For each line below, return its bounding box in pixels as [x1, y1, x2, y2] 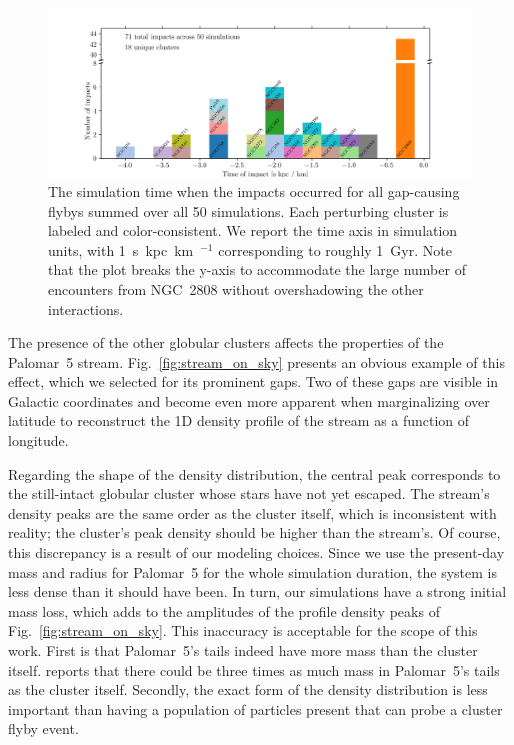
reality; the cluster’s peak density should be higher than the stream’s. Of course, [8, 522, 501, 543]
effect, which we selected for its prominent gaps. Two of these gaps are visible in [8, 371, 499, 392]
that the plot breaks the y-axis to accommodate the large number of [48, 259, 466, 280]
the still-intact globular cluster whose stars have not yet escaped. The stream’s [8, 483, 490, 504]
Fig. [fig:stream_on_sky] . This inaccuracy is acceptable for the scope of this [8, 620, 478, 641]
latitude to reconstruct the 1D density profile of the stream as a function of [8, 410, 470, 431]
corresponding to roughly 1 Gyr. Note [218, 239, 452, 260]
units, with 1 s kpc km [48, 239, 194, 260]
